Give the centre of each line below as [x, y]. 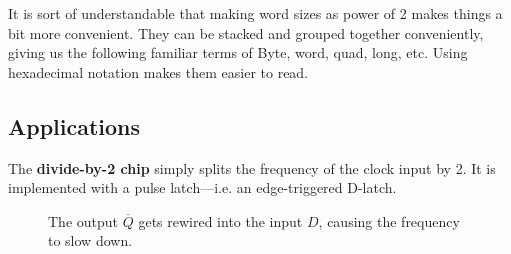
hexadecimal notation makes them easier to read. [158, 71]
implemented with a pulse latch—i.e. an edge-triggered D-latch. [202, 187]
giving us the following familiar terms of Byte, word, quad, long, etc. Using [238, 52]
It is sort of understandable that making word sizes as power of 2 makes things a [255, 13]
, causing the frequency [389, 220]
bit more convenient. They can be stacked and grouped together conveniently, [246, 32]
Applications [74, 125]
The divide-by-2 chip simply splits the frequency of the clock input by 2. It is [252, 167]
